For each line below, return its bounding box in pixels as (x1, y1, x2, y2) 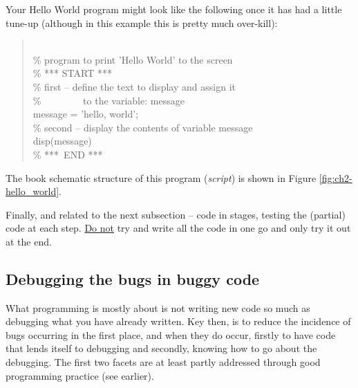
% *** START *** (32, 66, 112, 80)
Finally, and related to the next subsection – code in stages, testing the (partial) (6, 207, 346, 221)
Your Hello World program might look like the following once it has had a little (6, 2, 342, 16)
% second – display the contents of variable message (32, 120, 253, 134)
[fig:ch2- (319, 170, 352, 185)
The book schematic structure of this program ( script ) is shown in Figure (6, 170, 317, 185)
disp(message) (32, 133, 92, 148)
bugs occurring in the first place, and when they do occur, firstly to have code (6, 327, 336, 342)
